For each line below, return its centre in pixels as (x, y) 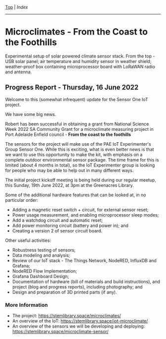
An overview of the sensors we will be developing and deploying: (79, 326)
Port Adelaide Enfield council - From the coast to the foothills (68, 134)
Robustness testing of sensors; (44, 250)
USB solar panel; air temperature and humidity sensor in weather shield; (78, 61)
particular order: (22, 200)
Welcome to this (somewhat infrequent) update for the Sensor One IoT (77, 99)
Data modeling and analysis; (41, 255)
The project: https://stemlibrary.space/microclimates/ (66, 316)
